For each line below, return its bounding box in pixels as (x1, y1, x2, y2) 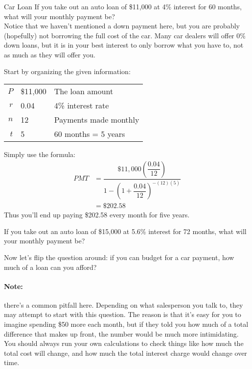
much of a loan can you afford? (4, 262, 97, 272)
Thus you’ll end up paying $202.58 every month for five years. (4, 210, 190, 220)
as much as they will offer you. (4, 49, 95, 59)
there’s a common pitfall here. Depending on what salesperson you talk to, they (4, 299, 243, 310)
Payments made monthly (54, 114, 139, 126)
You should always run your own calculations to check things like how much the (4, 338, 244, 348)
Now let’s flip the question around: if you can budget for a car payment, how (4, 252, 234, 262)
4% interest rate (54, 100, 109, 111)
